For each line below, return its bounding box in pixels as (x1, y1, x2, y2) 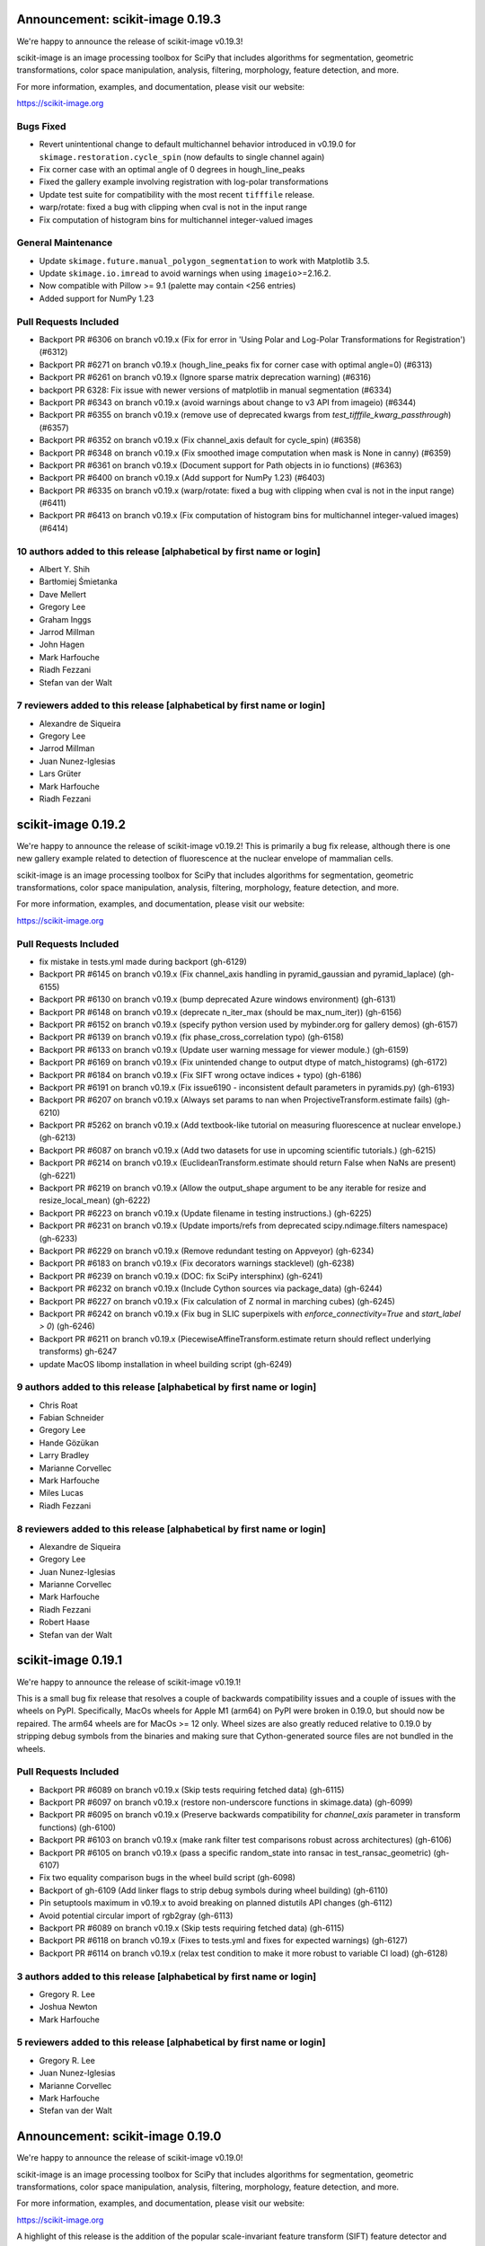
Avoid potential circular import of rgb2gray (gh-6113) (39, 1910, 234, 1921)
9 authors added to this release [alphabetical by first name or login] (16, 1381, 317, 1393)
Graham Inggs (39, 614, 92, 624)
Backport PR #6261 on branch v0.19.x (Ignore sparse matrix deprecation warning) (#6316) (39, 372, 372, 383)
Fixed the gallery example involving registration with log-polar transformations (39, 176, 329, 188)
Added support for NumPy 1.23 (39, 293, 154, 304)
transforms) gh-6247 (39, 1346, 117, 1357)
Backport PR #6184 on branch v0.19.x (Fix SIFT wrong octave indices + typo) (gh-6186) (39, 1069, 363, 1080)
